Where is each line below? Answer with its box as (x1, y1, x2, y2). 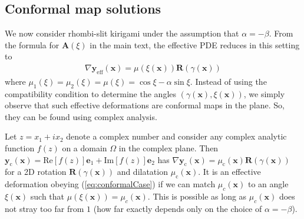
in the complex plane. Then (118, 141, 219, 154)
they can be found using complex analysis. (5, 110, 157, 122)
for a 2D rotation (5, 165, 67, 178)
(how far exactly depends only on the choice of (93, 202, 262, 214)
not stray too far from (5, 202, 84, 214)
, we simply (243, 87, 285, 99)
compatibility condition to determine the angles (5, 87, 177, 99)
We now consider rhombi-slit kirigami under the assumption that (5, 27, 239, 39)
